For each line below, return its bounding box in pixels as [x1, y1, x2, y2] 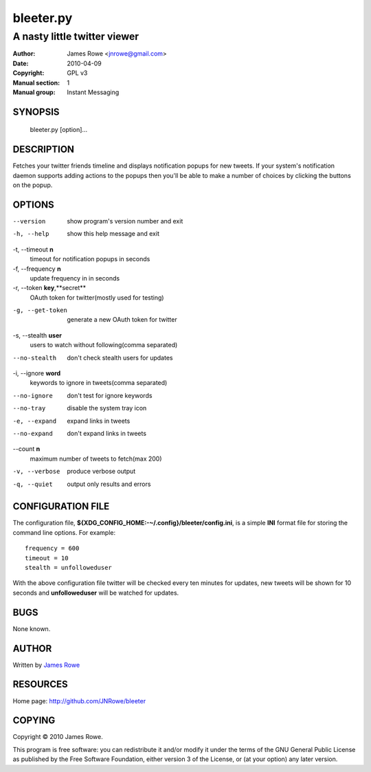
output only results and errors [67, 480, 151, 488]
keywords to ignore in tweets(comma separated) [30, 379, 168, 387]
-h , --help [12, 230, 49, 238]
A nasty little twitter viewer [12, 30, 139, 43]
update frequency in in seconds [30, 274, 120, 282]
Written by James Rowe [12, 661, 80, 669]
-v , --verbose [12, 467, 60, 476]
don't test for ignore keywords [67, 391, 153, 399]
